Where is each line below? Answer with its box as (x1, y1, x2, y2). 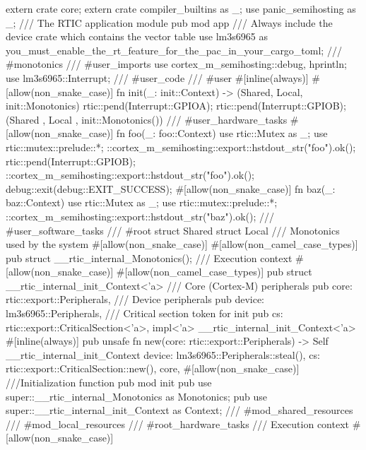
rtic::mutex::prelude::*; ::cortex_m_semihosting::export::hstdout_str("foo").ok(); (6, 139, 356, 154)
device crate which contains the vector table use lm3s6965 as (6, 29, 268, 44)
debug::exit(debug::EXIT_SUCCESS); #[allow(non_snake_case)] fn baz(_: (6, 181, 336, 196)
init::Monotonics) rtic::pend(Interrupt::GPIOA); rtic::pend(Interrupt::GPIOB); (6, 98, 346, 113)
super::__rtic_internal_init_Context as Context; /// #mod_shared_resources (6, 403, 353, 418)
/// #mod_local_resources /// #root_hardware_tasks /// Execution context (6, 416, 350, 431)
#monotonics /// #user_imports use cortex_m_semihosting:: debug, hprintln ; (6, 57, 347, 71)
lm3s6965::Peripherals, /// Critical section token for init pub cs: (6, 306, 283, 321)
